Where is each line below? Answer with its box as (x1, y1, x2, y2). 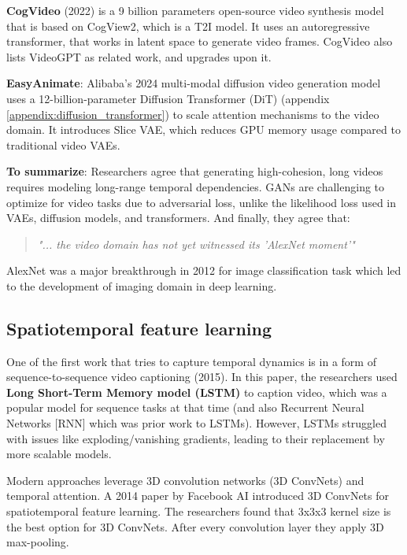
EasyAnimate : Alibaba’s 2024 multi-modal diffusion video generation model (6, 75, 381, 91)
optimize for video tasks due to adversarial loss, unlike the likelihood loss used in (6, 194, 397, 210)
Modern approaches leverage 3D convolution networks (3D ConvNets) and (6, 472, 364, 488)
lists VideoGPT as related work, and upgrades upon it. (6, 48, 272, 65)
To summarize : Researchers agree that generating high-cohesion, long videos (6, 163, 383, 179)
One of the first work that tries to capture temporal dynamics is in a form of (6, 353, 376, 369)
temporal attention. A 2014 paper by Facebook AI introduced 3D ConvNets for (6, 487, 389, 504)
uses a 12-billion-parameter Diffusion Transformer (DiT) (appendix (6, 90, 330, 106)
